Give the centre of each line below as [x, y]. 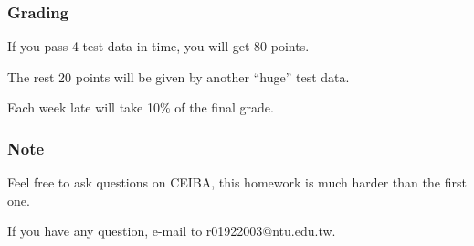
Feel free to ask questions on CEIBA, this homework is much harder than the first [237, 182]
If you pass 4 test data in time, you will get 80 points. [158, 46]
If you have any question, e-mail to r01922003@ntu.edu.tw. [172, 231]
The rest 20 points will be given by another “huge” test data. [179, 76]
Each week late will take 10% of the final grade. [141, 107]
